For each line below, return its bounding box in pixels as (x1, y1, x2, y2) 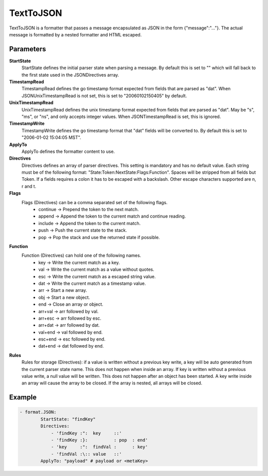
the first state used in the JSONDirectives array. (21, 72, 119, 78)
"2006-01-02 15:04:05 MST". (21, 134, 81, 140)
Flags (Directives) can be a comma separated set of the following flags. (21, 199, 168, 205)
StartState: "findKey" (40, 416, 96, 422)
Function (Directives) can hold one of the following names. (21, 252, 141, 258)
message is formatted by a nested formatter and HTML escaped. (9, 31, 142, 37)
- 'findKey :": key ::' (51, 430, 122, 436)
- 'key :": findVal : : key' (51, 444, 148, 450)
